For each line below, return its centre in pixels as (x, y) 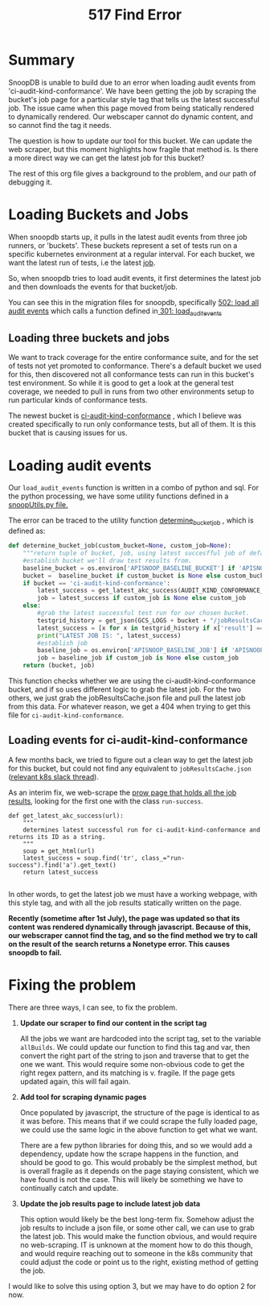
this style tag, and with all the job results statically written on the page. (125, 903)
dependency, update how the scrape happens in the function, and (129, 1154)
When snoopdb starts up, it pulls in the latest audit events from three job (128, 237)
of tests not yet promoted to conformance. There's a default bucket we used (135, 366)
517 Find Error (135, 15)
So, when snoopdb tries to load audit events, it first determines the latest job (135, 278)
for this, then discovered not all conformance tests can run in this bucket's (131, 374)
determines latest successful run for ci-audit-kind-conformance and (142, 830)
